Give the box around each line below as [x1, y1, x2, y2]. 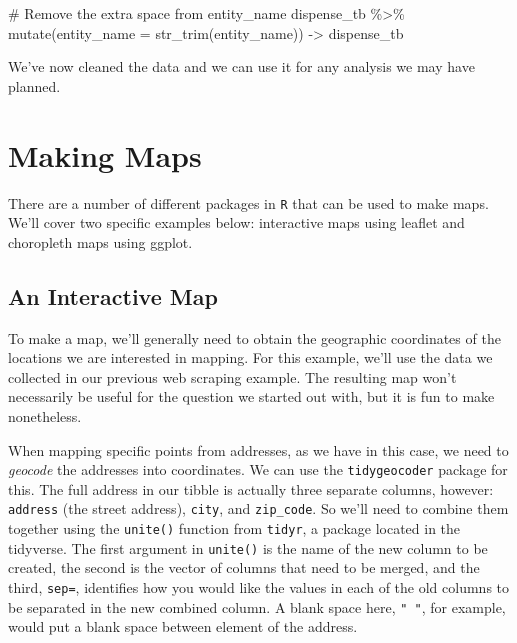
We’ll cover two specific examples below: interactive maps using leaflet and [8, 212, 465, 233]
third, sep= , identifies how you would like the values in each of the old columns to [8, 576, 510, 597]
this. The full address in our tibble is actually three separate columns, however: [8, 478, 494, 499]
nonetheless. [8, 405, 82, 426]
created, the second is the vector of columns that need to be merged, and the [8, 557, 480, 578]
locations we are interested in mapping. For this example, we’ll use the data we [8, 347, 493, 368]
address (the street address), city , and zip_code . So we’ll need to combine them [8, 498, 509, 519]
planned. [8, 75, 61, 96]
